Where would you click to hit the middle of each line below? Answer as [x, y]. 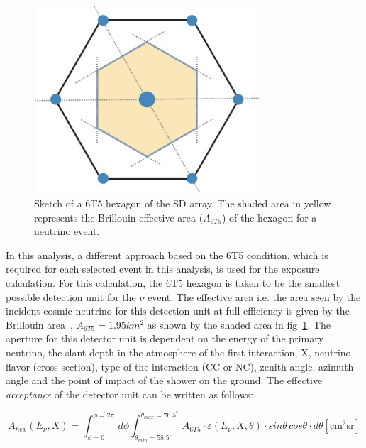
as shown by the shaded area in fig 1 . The [239, 324]
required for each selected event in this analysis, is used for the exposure [163, 269]
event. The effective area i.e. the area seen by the [254, 296]
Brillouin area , [39, 324]
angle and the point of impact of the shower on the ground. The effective [164, 380]
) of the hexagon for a [269, 217]
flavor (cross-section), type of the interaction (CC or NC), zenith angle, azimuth [180, 366]
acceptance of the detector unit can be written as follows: [129, 394]
